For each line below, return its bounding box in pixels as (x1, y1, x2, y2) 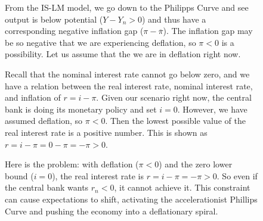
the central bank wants (5, 181, 89, 194)
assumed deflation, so (5, 114, 83, 127)
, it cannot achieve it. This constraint (114, 181, 250, 194)
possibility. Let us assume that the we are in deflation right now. (5, 48, 241, 60)
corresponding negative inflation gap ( (5, 24, 144, 37)
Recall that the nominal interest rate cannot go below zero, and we (5, 67, 250, 80)
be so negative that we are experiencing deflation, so (5, 36, 196, 48)
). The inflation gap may (163, 24, 253, 37)
